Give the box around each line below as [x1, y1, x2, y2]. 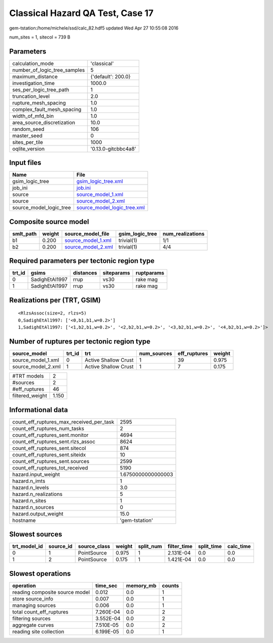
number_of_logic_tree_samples [12, 66, 85, 73]
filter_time [167, 543, 193, 550]
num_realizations [162, 230, 205, 237]
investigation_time [12, 79, 55, 86]
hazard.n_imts [12, 477, 45, 484]
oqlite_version [12, 145, 45, 152]
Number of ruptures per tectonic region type [9, 337, 151, 345]
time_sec [95, 582, 117, 589]
